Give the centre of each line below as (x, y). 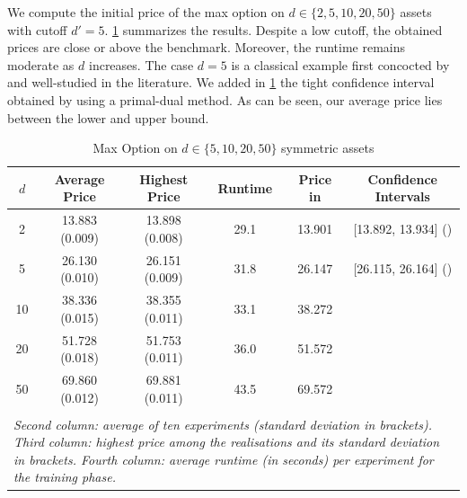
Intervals (402, 196)
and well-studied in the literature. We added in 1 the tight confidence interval (221, 82)
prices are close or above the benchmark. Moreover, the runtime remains (207, 47)
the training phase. (65, 477)
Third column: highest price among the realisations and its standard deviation (227, 442)
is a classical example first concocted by (340, 64)
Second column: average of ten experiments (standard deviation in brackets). (223, 424)
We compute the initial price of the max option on (146, 12)
